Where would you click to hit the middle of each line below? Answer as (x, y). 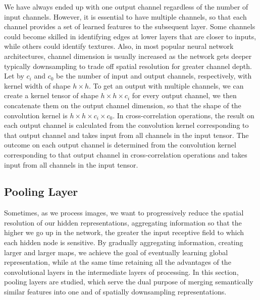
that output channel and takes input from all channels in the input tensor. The (126, 135)
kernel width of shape (37, 85)
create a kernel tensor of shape (51, 95)
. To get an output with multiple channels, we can (166, 85)
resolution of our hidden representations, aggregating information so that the (123, 222)
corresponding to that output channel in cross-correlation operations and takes (126, 154)
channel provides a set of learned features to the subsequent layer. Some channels (130, 26)
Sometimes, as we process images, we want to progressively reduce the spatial (124, 213)
